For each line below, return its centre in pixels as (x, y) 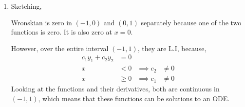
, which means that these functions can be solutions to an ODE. (134, 98)
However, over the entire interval (60, 48)
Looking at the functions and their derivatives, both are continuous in (115, 89)
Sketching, (26, 6)
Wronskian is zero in (41, 22)
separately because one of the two (191, 22)
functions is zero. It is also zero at (62, 32)
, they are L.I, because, (172, 48)
